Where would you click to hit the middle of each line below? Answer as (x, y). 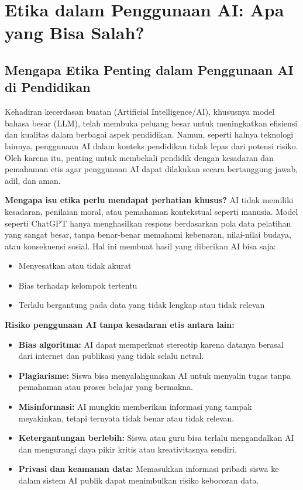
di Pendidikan (48, 87)
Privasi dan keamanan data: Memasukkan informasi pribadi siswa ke (149, 469)
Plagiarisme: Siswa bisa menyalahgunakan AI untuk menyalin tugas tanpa (155, 375)
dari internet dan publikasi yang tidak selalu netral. (111, 356)
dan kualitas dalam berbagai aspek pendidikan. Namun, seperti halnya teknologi (149, 134)
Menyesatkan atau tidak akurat (75, 265)
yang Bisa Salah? (75, 32)
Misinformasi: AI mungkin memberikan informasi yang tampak (135, 407)
